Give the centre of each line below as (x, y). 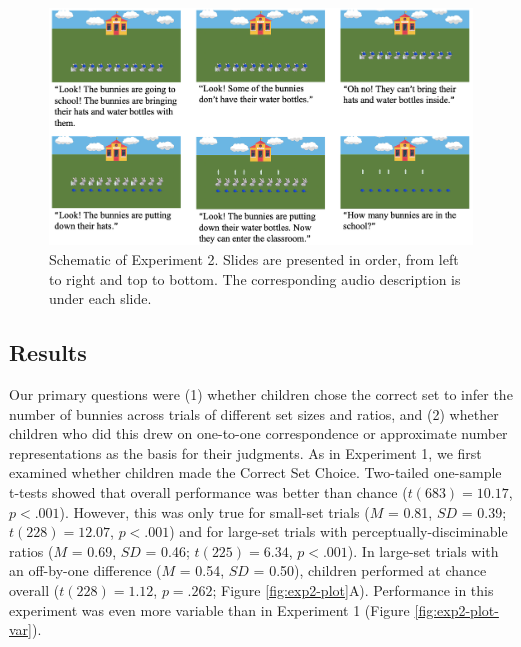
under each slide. (100, 298)
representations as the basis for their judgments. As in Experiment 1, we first (245, 452)
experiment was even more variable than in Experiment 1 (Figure (209, 609)
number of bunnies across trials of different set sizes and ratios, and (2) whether (254, 413)
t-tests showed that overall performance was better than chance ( (208, 492)
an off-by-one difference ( (85, 570)
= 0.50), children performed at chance (370, 570)
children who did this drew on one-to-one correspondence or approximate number (258, 433)
